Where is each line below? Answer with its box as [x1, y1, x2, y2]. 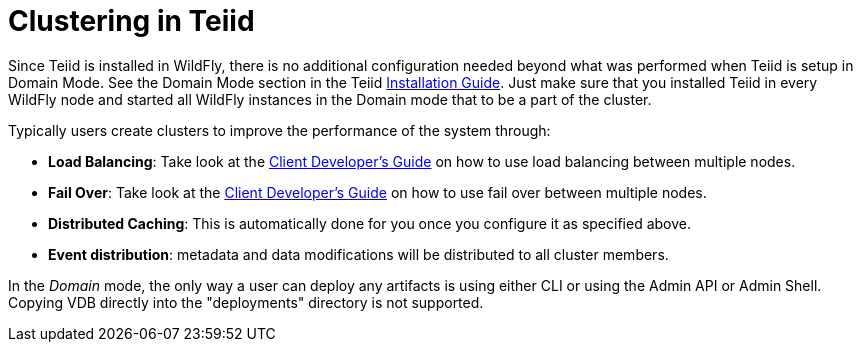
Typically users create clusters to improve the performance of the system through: [8, 121, 551, 139]
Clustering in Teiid [8, 4, 255, 38]
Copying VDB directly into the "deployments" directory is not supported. [8, 293, 484, 311]
